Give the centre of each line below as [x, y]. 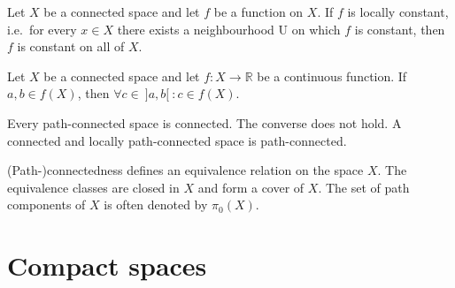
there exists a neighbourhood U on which [229, 29]
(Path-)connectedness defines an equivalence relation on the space [185, 170]
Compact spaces [107, 265]
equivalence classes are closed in [93, 187]
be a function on [258, 11]
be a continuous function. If [332, 76]
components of [46, 205]
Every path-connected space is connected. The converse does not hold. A [204, 122]
